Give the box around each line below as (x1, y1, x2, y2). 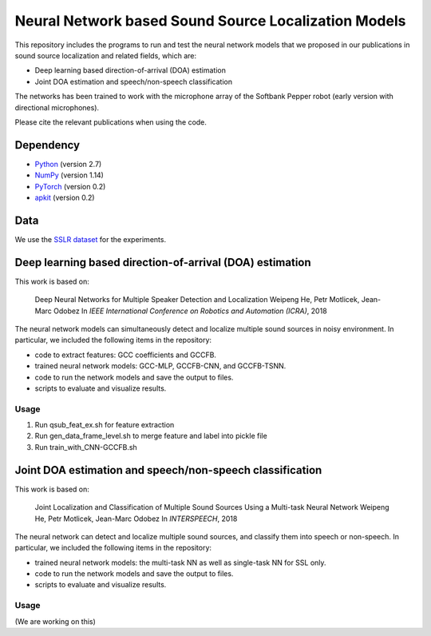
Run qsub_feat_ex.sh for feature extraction (34, 420, 175, 430)
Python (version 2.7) (34, 159, 102, 169)
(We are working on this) (14, 616, 96, 626)
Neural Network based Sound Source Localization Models (14, 12, 406, 30)
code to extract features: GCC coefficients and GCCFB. (34, 350, 217, 360)
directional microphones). (14, 102, 100, 112)
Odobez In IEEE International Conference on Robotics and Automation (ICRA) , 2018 (53, 306, 327, 316)
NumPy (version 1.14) (34, 170, 104, 180)
